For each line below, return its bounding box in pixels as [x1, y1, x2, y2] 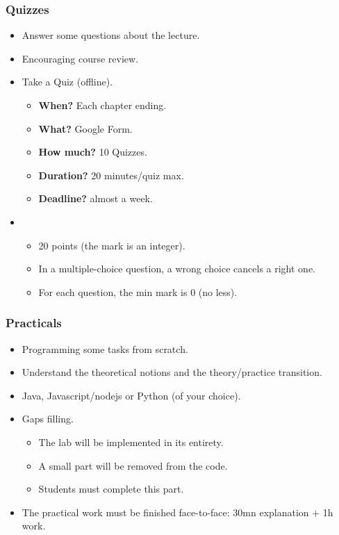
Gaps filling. [22, 411, 74, 426]
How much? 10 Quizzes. [38, 145, 147, 159]
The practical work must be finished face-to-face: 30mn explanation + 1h [22, 504, 333, 519]
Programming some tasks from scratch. [22, 341, 188, 356]
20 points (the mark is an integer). [38, 238, 185, 252]
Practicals [6, 314, 62, 331]
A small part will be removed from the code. [38, 458, 228, 472]
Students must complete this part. [38, 481, 184, 496]
